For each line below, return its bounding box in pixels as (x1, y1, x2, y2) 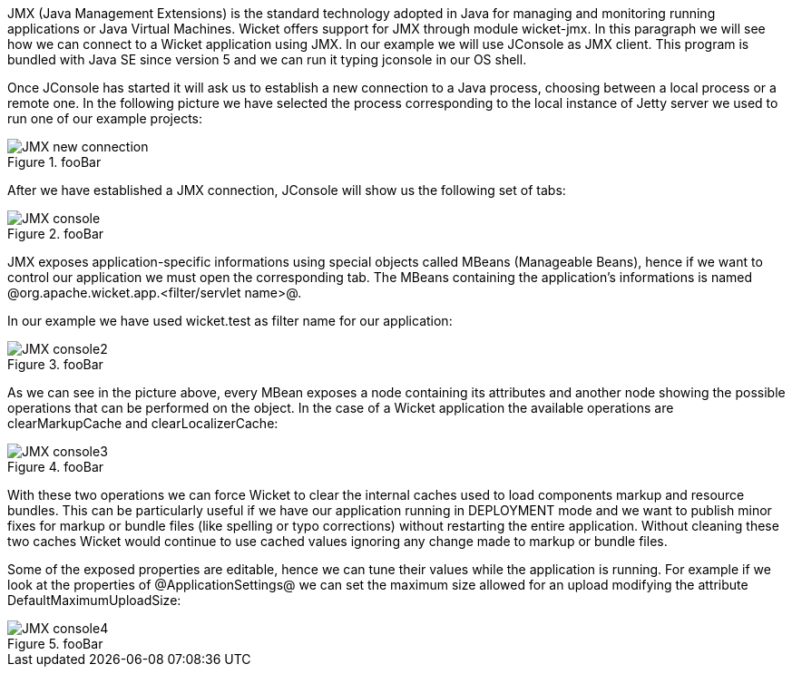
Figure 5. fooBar (7, 636, 103, 651)
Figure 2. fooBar (7, 226, 104, 241)
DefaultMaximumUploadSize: (7, 592, 181, 608)
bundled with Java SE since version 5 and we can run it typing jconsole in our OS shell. (7, 52, 527, 67)
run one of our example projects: (7, 111, 203, 126)
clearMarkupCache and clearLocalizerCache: (7, 415, 279, 431)
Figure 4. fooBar (7, 459, 104, 474)
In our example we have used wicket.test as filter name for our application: (7, 313, 453, 328)
